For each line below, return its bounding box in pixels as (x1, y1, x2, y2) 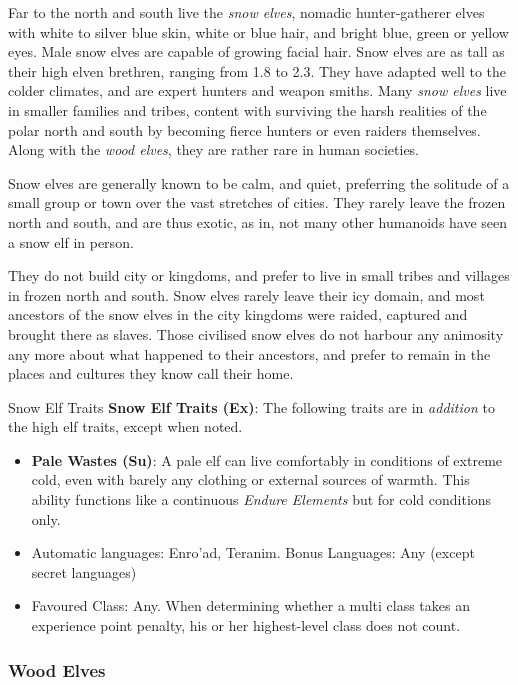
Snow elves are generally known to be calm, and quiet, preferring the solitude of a (8, 172, 510, 193)
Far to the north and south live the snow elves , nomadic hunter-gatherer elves (8, 2, 485, 22)
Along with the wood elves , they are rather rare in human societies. (8, 139, 420, 160)
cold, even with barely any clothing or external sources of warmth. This (31, 469, 470, 490)
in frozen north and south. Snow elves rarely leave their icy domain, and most (8, 284, 485, 305)
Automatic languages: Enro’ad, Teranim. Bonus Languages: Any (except (31, 542, 475, 563)
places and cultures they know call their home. (8, 363, 294, 384)
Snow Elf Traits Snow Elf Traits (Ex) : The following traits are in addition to (8, 396, 495, 417)
